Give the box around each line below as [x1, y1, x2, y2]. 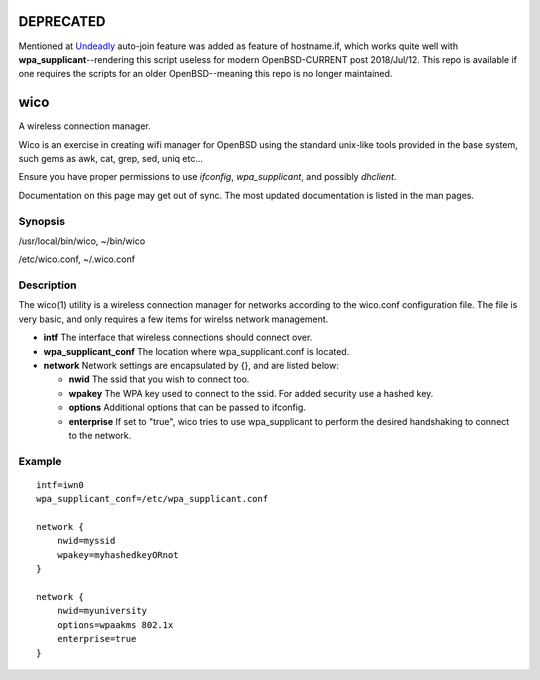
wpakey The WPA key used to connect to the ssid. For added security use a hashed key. [68, 387, 434, 399]
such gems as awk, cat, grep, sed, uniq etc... [18, 152, 204, 164]
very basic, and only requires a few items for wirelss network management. [18, 313, 329, 325]
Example [18, 454, 62, 468]
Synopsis [18, 214, 65, 228]
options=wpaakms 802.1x [56, 619, 174, 630]
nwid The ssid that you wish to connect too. [68, 373, 250, 385]
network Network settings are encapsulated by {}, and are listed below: [43, 360, 339, 371]
